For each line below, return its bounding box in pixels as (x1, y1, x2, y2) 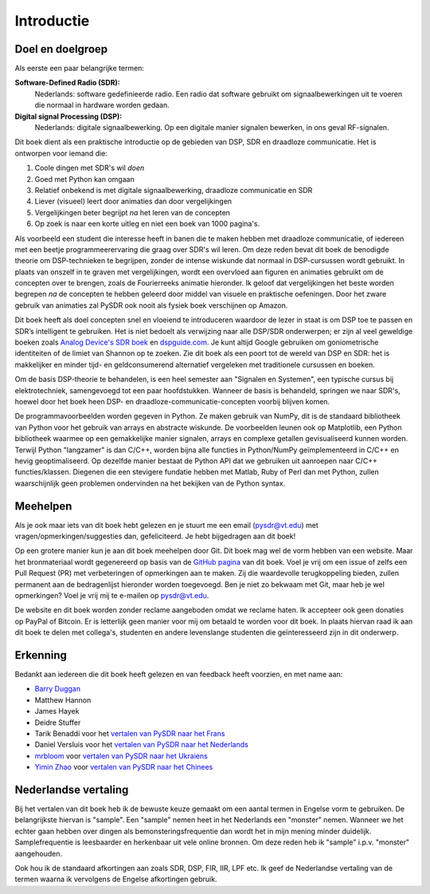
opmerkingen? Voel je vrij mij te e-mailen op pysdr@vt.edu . (14, 590, 209, 600)
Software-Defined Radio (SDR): (14, 78, 121, 88)
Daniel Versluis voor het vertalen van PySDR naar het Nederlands (34, 740, 248, 750)
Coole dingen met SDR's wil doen (34, 163, 145, 173)
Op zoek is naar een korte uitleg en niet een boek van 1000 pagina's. (34, 219, 260, 229)
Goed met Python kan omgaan (34, 174, 135, 183)
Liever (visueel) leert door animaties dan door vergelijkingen (34, 196, 233, 207)
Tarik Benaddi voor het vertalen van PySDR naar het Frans (34, 729, 225, 738)
